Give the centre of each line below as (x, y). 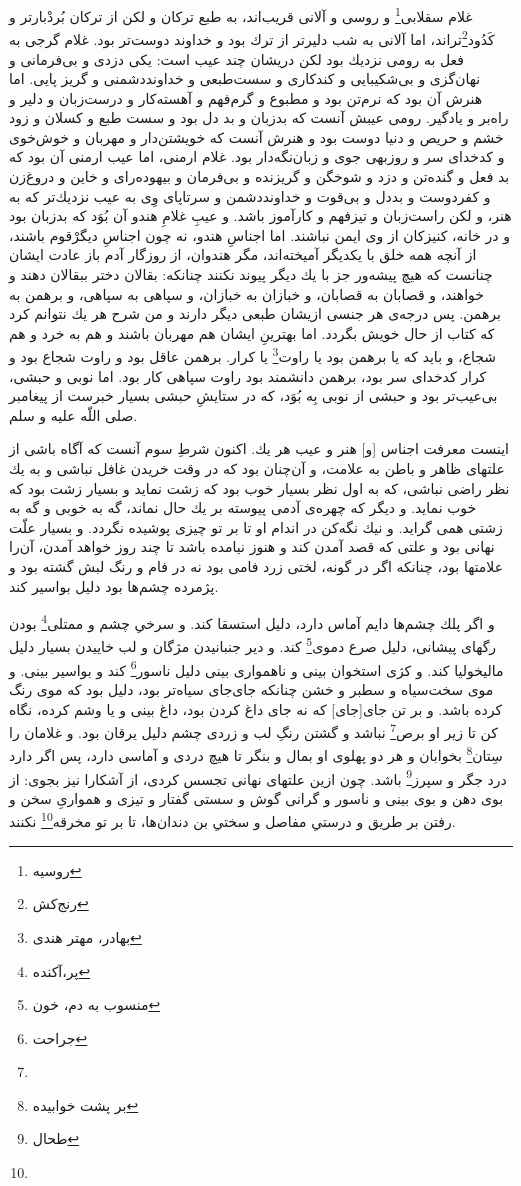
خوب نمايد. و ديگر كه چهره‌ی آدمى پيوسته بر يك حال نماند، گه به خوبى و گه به (243, 507)
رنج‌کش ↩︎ (60, 903)
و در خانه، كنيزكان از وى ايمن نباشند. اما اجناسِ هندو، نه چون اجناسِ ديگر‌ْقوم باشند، (259, 234)
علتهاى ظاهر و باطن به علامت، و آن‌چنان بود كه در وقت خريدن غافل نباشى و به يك (257, 468)
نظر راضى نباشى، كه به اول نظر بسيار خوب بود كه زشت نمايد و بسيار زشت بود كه (259, 487)
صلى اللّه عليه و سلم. (73, 414)
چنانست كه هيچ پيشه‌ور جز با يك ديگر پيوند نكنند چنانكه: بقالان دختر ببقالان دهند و (251, 274)
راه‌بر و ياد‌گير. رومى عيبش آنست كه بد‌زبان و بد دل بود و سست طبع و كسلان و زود (259, 117)
